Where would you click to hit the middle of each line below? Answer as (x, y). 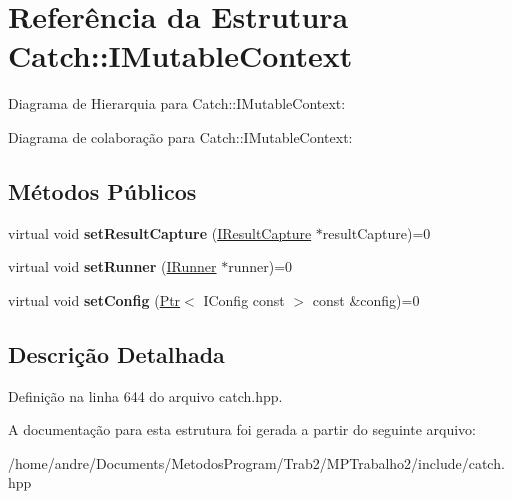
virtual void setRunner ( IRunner (112, 266)
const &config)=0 (366, 299)
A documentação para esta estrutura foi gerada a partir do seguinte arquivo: (242, 429)
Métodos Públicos (102, 190)
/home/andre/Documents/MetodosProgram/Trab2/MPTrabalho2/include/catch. (256, 462)
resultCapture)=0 (376, 232)
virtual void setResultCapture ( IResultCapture (160, 232)
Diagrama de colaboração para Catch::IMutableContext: (180, 136)
